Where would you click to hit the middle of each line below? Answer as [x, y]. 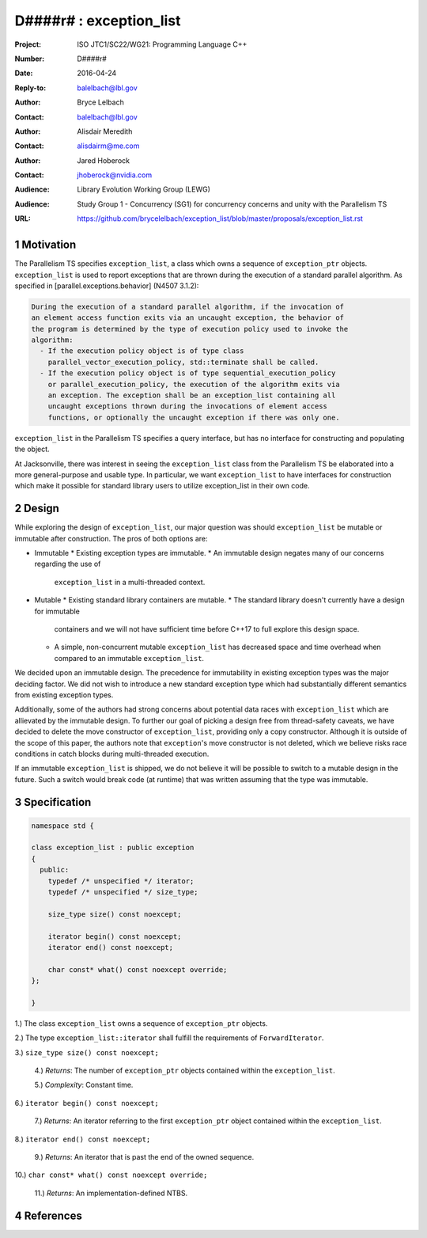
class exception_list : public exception [113, 848]
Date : [24, 73]
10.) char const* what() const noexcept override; [111, 1175]
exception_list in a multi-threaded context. [130, 582]
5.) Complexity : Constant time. [84, 1085]
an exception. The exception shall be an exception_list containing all [192, 395]
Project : [28, 44]
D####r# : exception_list [98, 21]
